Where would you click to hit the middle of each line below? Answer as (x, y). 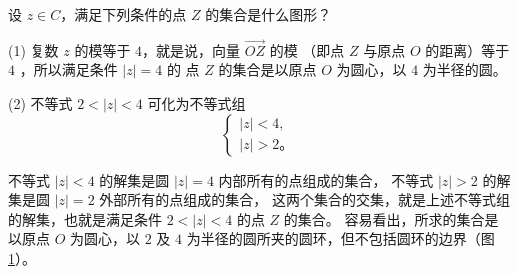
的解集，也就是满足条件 (85, 218)
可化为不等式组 (196, 103)
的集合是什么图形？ (268, 14)
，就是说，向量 (191, 49)
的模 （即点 (307, 49)
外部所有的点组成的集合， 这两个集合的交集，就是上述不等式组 (304, 199)
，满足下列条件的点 (123, 14)
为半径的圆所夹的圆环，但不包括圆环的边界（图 (340, 238)
